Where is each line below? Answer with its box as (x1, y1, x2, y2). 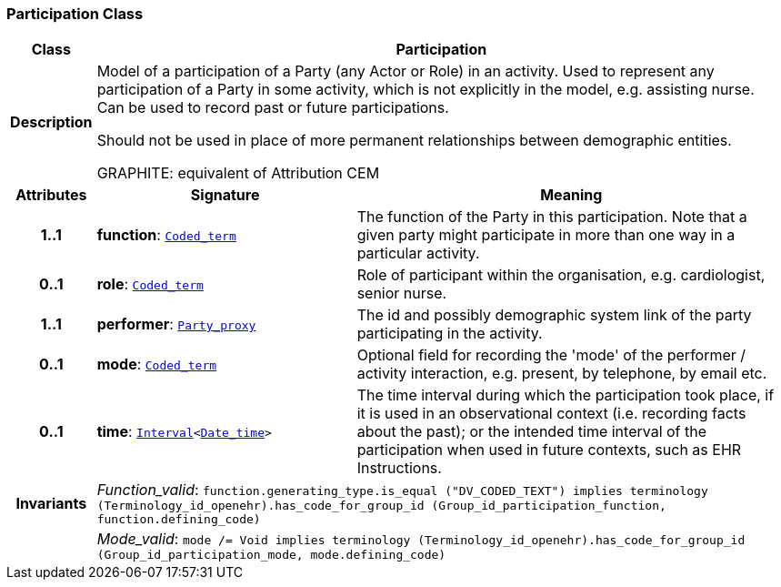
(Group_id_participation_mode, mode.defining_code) (96, 548, 446, 562)
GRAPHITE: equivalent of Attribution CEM (96, 164, 380, 183)
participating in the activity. (356, 324, 543, 343)
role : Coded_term (96, 275, 204, 294)
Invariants (15, 494, 87, 513)
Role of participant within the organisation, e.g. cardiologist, (356, 266, 766, 285)
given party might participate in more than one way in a (356, 226, 736, 245)
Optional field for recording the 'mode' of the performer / (356, 346, 746, 365)
